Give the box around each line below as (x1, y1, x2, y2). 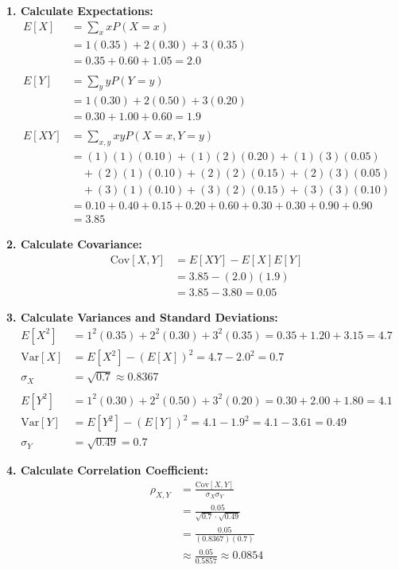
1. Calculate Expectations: (6, 2, 153, 18)
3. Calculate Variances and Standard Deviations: (6, 309, 278, 326)
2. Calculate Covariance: (6, 236, 142, 252)
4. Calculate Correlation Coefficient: (6, 462, 209, 478)
